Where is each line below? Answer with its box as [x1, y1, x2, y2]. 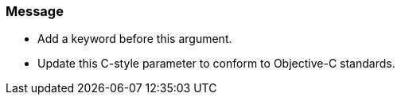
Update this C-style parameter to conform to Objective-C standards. [37, 56, 395, 71]
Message [6, 3, 64, 19]
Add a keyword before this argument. [37, 32, 232, 46]
